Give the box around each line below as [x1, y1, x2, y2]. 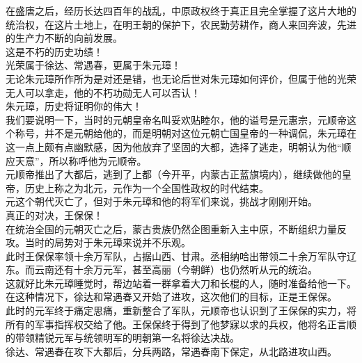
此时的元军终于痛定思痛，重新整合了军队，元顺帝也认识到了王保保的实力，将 [6, 303, 356, 318]
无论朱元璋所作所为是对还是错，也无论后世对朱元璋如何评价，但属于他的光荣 [6, 71, 356, 86]
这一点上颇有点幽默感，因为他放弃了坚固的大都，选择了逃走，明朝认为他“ [6, 139, 342, 154]
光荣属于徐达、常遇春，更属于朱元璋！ [6, 58, 181, 72]
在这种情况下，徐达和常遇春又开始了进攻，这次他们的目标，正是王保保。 [6, 289, 337, 304]
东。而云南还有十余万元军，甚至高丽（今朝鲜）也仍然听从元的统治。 [6, 262, 317, 277]
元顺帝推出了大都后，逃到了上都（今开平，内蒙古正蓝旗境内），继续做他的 [6, 167, 342, 181]
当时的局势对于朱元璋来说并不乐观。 [24, 235, 191, 250]
